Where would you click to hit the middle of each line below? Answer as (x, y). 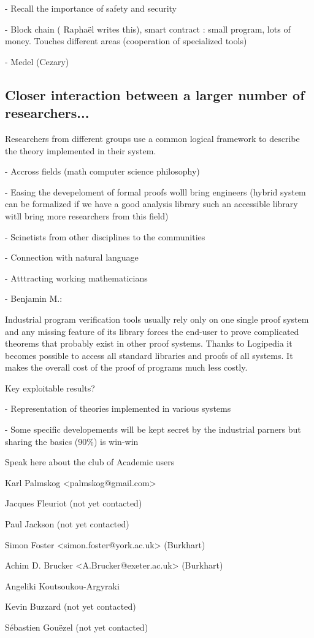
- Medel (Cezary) (37, 61)
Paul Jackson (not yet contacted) (67, 524)
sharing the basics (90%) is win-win (72, 441)
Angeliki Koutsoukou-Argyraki (62, 585)
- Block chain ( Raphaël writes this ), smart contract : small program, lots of (148, 29)
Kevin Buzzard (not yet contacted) (71, 606)
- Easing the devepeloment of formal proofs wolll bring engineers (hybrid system (155, 191)
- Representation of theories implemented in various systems (118, 408)
